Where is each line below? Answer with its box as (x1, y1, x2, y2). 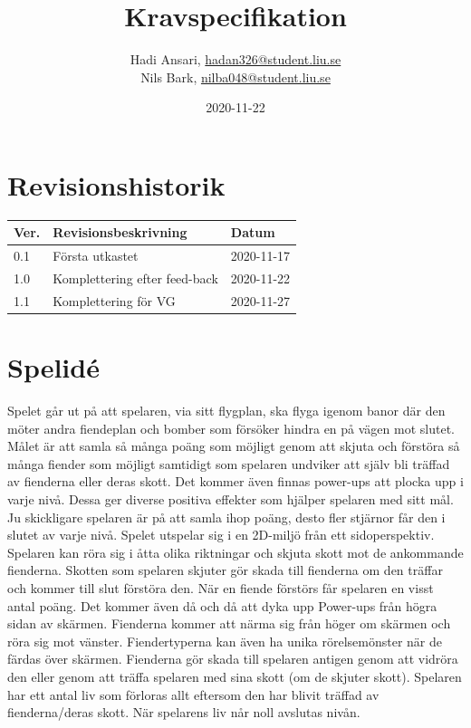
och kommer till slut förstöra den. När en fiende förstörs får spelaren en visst (7, 579, 434, 598)
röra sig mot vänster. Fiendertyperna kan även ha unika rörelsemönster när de (7, 631, 442, 650)
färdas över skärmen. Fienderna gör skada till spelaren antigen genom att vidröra (7, 649, 458, 668)
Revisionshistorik (7, 166, 226, 203)
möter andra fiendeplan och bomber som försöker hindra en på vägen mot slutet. (7, 418, 455, 437)
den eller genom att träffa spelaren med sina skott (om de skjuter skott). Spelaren (7, 667, 462, 685)
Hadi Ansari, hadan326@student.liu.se (130, 50, 341, 69)
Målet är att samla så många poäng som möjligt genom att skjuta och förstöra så (7, 436, 460, 455)
